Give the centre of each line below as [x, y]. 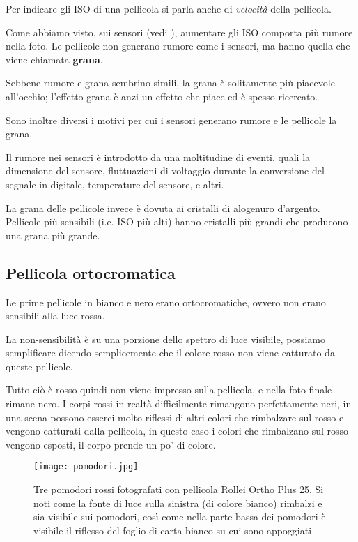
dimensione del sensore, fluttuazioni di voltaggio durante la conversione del [165, 171]
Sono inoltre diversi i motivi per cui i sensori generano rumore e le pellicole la [171, 120]
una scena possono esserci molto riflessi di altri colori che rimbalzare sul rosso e [175, 417]
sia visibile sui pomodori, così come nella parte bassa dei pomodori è [180, 517]
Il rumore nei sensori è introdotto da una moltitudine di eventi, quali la [158, 157]
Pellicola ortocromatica [91, 272]
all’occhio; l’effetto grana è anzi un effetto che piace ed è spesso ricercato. [162, 96]
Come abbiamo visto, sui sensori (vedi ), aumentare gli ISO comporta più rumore [179, 32]
